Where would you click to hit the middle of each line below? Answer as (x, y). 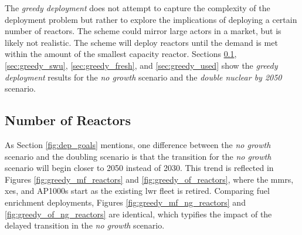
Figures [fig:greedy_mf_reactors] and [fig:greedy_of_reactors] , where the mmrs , (149, 179)
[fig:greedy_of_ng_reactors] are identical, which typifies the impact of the (138, 214)
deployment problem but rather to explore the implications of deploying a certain (151, 19)
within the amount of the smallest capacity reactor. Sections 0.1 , (121, 54)
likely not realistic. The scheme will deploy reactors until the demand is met (141, 42)
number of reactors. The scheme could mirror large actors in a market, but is (143, 31)
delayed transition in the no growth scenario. (85, 225)
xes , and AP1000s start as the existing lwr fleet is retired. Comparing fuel (137, 191)
